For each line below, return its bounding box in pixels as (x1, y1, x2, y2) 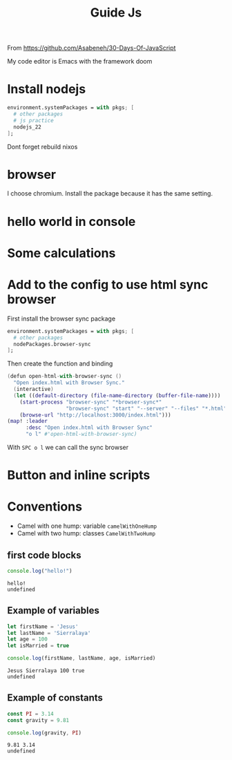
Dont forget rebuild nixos (7, 142, 78, 151)
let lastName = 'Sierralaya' (7, 629, 91, 636)
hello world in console (7, 213, 136, 229)
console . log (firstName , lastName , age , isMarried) (7, 655, 156, 662)
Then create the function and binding (7, 359, 113, 368)
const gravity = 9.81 (7, 716, 70, 723)
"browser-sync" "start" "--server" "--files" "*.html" (66, 405, 227, 412)
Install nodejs (7, 82, 86, 97)
